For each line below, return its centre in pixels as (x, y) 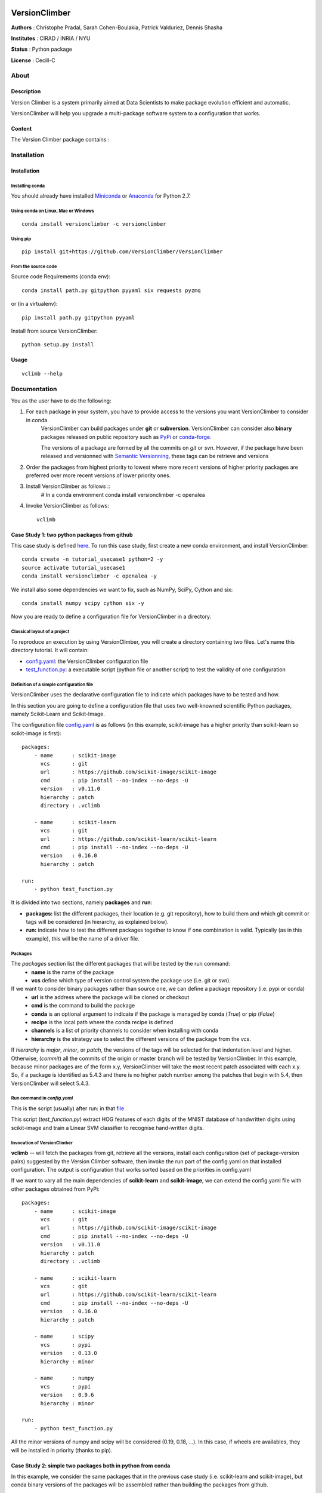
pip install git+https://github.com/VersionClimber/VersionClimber (122, 252)
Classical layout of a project (40, 632)
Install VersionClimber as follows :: (68, 486)
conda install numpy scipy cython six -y (83, 603)
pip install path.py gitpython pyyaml (78, 317)
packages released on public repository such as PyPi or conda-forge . (126, 437)
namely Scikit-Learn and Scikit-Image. (58, 714)
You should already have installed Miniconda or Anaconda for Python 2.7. (101, 196)
